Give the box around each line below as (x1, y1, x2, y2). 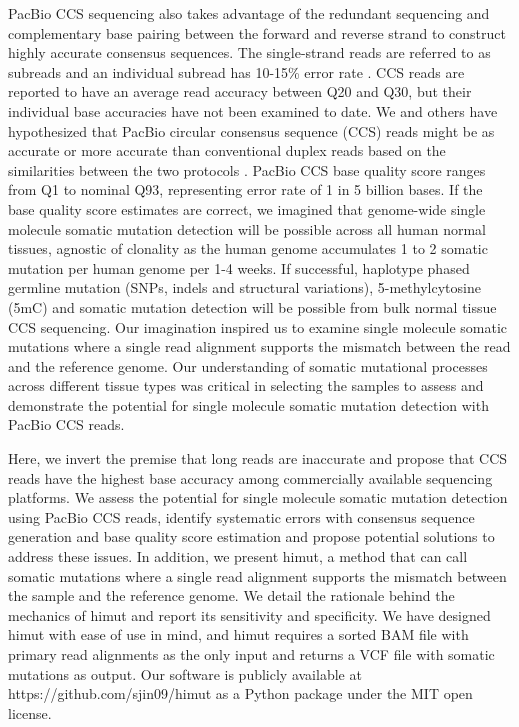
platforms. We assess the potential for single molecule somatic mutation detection (8, 487, 508, 508)
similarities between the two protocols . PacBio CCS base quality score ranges (8, 159, 486, 180)
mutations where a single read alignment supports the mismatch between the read (8, 336, 511, 357)
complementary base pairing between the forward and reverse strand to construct (8, 22, 506, 43)
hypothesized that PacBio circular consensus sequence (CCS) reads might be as (8, 120, 495, 141)
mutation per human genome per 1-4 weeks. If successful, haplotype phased (8, 257, 470, 278)
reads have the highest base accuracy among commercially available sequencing (8, 467, 493, 488)
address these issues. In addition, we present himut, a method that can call (8, 546, 468, 567)
